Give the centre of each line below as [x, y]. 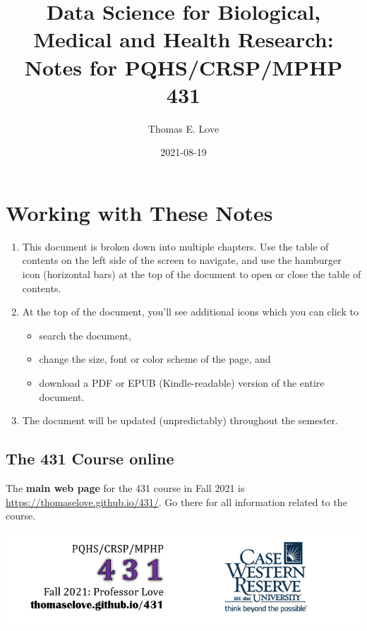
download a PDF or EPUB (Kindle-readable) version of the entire [182, 382]
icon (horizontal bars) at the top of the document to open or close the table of [192, 274]
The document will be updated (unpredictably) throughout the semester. [180, 420]
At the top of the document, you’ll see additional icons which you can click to [190, 312]
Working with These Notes [139, 212]
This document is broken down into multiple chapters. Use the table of [175, 246]
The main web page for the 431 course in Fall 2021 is [125, 487]
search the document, [85, 335]
